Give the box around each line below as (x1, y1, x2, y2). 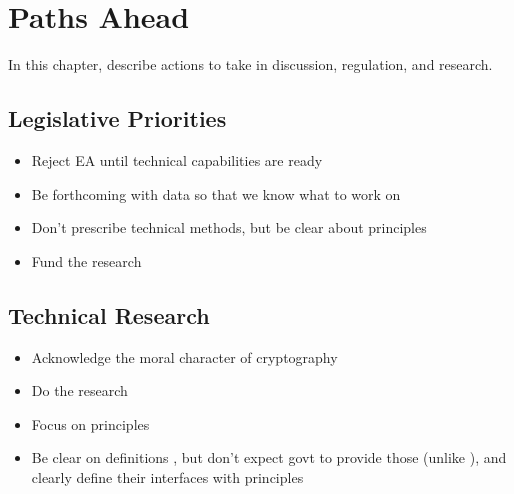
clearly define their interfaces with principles (31, 466, 304, 487)
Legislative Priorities (8, 103, 227, 134)
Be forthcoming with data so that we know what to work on (31, 183, 401, 204)
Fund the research (31, 250, 142, 271)
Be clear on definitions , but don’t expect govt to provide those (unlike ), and (31, 447, 507, 468)
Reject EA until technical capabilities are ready (31, 149, 323, 170)
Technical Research (8, 299, 210, 330)
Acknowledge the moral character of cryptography (31, 346, 338, 367)
